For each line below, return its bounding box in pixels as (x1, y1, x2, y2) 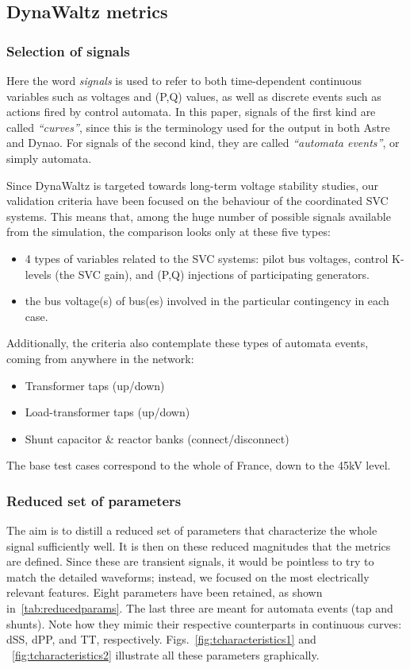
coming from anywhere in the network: (6, 350, 194, 366)
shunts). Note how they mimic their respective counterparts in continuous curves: (6, 615, 402, 632)
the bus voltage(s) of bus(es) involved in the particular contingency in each (25, 292, 389, 309)
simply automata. (6, 149, 92, 166)
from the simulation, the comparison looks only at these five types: (6, 223, 331, 240)
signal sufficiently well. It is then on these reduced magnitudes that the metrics (6, 537, 391, 554)
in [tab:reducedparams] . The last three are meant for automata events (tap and (6, 600, 393, 617)
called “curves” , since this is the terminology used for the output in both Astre (6, 118, 390, 135)
